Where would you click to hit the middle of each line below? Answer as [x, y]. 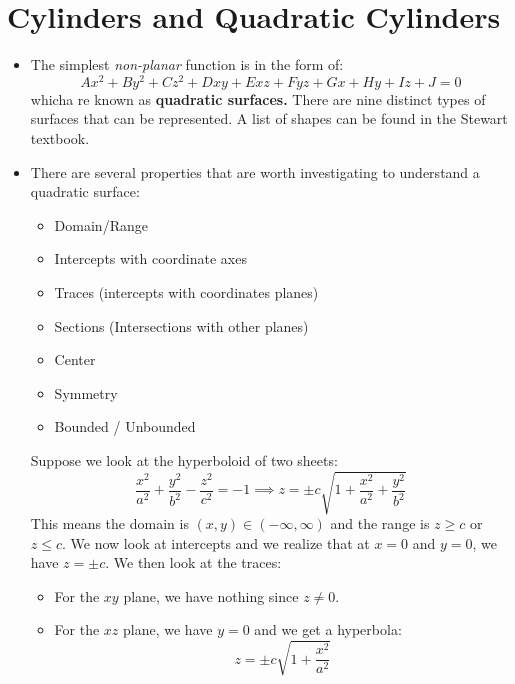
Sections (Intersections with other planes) [181, 325]
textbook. [60, 137]
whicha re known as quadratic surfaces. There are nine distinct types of [258, 98]
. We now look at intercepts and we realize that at [216, 542]
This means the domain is [109, 523]
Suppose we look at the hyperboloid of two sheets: [184, 459]
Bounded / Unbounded [125, 426]
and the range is [380, 523]
